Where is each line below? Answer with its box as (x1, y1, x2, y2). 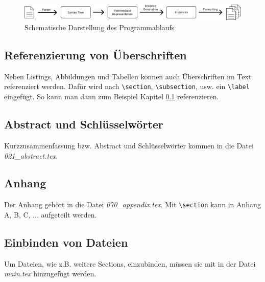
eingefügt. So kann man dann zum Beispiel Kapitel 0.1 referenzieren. (4, 91, 219, 102)
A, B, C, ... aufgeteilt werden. (4, 209, 97, 220)
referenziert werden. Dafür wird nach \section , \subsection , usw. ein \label (4, 81, 250, 92)
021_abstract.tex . (4, 150, 58, 161)
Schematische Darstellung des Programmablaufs (25, 22, 175, 33)
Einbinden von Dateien (4, 234, 128, 250)
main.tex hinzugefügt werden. (4, 268, 97, 279)
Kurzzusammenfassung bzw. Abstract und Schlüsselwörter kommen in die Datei (4, 140, 254, 150)
